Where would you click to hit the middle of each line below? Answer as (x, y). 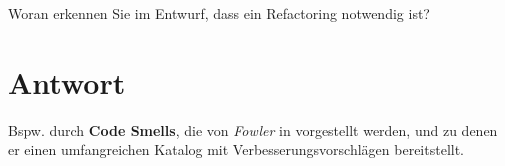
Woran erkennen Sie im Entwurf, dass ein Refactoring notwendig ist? (219, 13)
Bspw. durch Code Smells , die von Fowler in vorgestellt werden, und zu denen (253, 129)
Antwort (67, 81)
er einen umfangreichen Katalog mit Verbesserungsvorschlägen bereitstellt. (236, 149)
